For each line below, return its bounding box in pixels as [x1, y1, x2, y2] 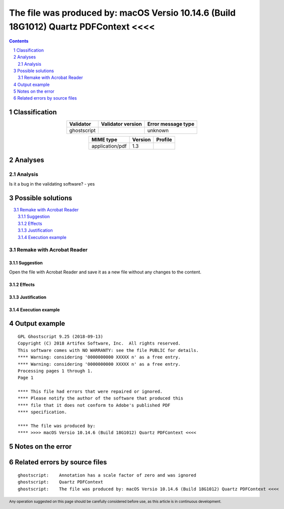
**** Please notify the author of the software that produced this [18, 396, 183, 401]
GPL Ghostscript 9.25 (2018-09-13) [18, 334, 103, 339]
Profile [156, 136, 173, 143]
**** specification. [18, 409, 67, 415]
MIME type [91, 136, 118, 143]
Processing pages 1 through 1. [18, 368, 93, 374]
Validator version [101, 121, 142, 128]
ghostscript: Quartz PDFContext [18, 479, 103, 485]
